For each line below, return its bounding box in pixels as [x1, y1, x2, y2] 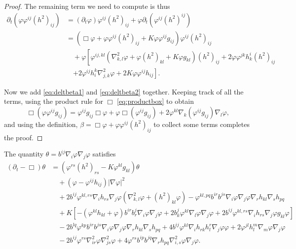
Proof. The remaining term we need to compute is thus [4, 1, 170, 11]
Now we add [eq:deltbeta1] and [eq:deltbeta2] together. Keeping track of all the [4, 86, 244, 96]
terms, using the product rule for [4, 96, 103, 106]
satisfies [92, 149, 116, 159]
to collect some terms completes [153, 119, 250, 129]
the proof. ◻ [4, 132, 43, 142]
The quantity [4, 149, 44, 159]
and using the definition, [4, 119, 78, 129]
